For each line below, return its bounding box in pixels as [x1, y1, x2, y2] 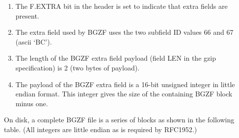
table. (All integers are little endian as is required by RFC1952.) [4, 124, 197, 134]
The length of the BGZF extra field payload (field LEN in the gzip [15, 53, 216, 63]
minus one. [15, 98, 48, 108]
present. [15, 10, 39, 21]
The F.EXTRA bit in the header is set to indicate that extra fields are [15, 1, 228, 11]
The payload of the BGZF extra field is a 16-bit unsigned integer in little [15, 79, 235, 89]
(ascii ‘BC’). [15, 36, 52, 46]
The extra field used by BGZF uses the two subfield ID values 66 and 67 [15, 27, 234, 37]
